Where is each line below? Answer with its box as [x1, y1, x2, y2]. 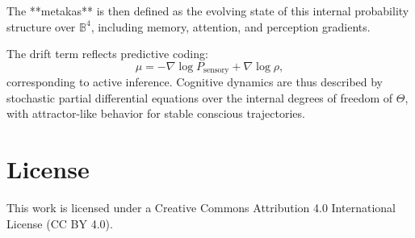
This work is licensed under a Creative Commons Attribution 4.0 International [6, 199, 396, 216]
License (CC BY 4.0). [6, 215, 113, 232]
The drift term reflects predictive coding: [6, 45, 208, 62]
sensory [203, 66, 229, 75]
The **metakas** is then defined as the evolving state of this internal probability [6, 2, 409, 19]
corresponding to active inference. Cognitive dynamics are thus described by [6, 73, 384, 90]
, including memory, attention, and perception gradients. [90, 18, 371, 35]
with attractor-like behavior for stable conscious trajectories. [6, 105, 305, 122]
